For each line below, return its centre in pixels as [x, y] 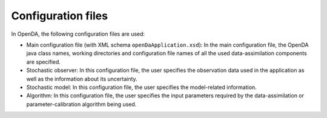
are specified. [43, 62]
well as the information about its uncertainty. [82, 79]
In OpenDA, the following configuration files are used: [78, 34]
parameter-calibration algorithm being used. [81, 104]
